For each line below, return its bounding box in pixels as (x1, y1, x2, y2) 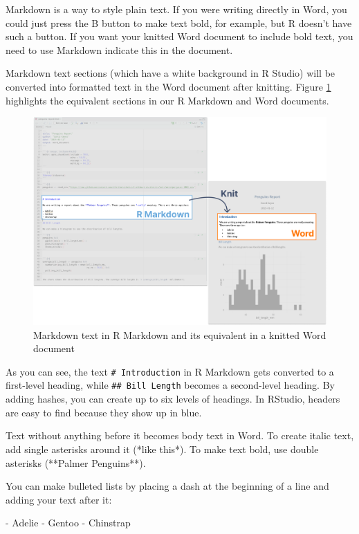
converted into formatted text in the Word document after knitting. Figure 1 (6, 79, 331, 93)
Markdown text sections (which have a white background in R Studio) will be (6, 66, 335, 80)
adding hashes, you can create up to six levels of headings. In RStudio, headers (6, 392, 340, 406)
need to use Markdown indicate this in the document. (6, 42, 233, 57)
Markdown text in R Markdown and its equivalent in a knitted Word (33, 327, 326, 342)
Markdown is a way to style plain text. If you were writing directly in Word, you (6, 2, 347, 16)
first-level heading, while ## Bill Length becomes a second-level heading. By (6, 378, 335, 392)
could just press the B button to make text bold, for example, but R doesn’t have (6, 15, 352, 30)
